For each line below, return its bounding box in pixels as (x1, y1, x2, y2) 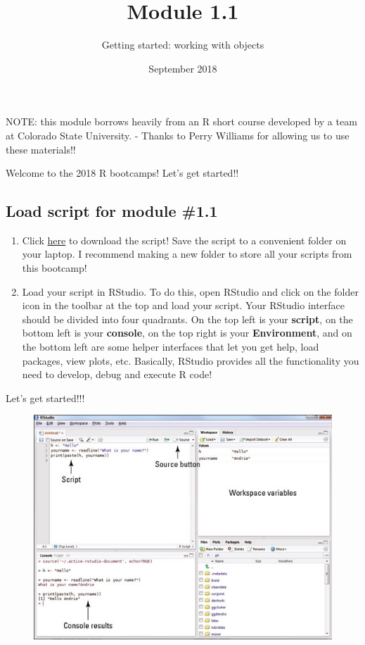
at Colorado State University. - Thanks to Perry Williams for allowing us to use (6, 127, 350, 142)
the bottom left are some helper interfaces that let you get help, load (22, 339, 319, 354)
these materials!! (6, 142, 76, 156)
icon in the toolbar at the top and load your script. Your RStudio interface (22, 298, 345, 313)
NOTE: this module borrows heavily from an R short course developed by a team (6, 114, 357, 129)
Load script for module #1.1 (6, 200, 218, 222)
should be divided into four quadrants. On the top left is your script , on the (22, 311, 353, 326)
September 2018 (148, 61, 217, 75)
